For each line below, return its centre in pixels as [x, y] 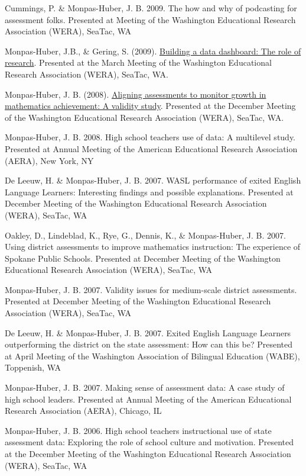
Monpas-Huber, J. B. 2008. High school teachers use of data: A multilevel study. [150, 137]
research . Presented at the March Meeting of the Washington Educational [138, 62]
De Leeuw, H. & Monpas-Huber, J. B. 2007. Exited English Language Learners [148, 332]
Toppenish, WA [33, 367]
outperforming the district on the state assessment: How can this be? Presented [149, 344]
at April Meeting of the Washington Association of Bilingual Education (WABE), [152, 356]
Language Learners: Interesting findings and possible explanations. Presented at [149, 192]
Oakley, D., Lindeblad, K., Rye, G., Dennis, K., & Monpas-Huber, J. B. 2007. [145, 235]
